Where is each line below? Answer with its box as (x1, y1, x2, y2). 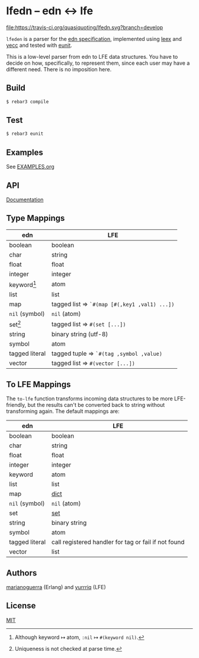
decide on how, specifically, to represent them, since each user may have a (6, 59, 190, 67)
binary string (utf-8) (51, 330, 108, 339)
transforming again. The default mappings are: (6, 408, 120, 415)
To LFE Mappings (6, 379, 71, 390)
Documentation (6, 196, 44, 203)
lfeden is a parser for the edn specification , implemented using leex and (6, 35, 182, 42)
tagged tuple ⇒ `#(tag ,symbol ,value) (51, 349, 163, 358)
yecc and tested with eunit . (6, 42, 72, 49)
